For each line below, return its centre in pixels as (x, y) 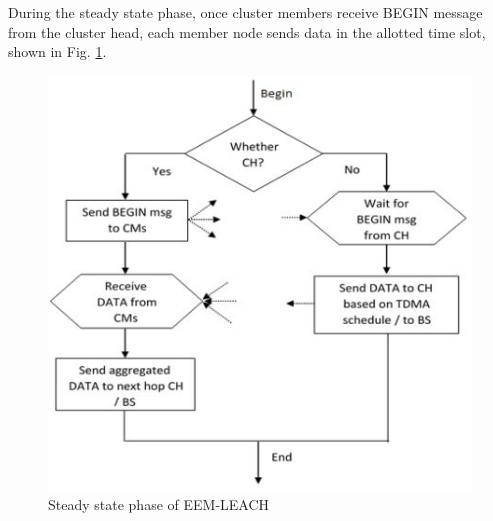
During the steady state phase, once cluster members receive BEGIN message (245, 12)
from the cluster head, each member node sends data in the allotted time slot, (247, 31)
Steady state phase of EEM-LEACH (159, 504)
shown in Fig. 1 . (57, 51)
